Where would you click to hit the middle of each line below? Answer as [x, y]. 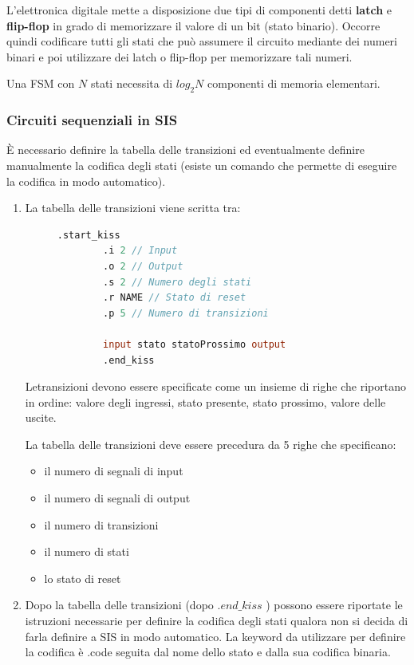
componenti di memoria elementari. [294, 83]
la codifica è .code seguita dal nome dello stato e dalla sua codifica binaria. [208, 652]
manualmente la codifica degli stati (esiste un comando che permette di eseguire [202, 165]
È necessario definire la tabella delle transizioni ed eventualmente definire [185, 150]
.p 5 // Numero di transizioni [186, 313]
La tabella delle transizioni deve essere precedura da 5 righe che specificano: [211, 444]
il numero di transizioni [101, 524]
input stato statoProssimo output [195, 344]
